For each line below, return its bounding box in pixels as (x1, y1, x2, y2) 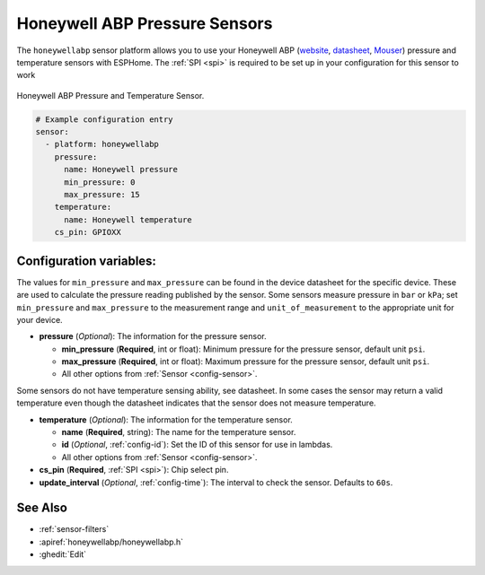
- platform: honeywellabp (45, 139, 159, 150)
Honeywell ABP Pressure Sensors (16, 13, 273, 33)
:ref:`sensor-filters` (39, 524, 110, 535)
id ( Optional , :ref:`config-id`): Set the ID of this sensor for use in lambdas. (61, 440, 333, 450)
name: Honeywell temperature (64, 214, 192, 224)
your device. (16, 314, 63, 325)
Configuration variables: (16, 253, 157, 268)
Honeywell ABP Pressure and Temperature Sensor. (16, 90, 205, 100)
